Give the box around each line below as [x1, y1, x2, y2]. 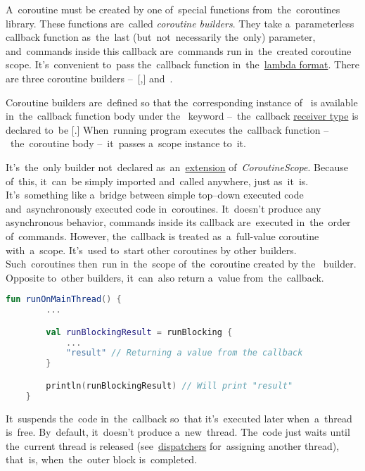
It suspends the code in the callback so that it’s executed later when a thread [6, 410, 352, 425]
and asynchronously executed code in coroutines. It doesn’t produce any [6, 201, 321, 215]
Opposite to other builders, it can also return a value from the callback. [6, 270, 324, 284]
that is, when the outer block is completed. [6, 452, 198, 467]
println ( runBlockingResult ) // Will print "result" [46, 380, 293, 391]
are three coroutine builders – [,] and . [6, 70, 173, 85]
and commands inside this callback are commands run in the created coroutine [6, 43, 352, 58]
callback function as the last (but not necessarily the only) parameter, [6, 30, 316, 44]
